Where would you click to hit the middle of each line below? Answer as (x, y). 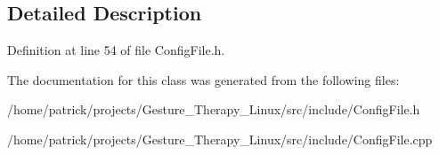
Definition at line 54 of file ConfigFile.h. (116, 50)
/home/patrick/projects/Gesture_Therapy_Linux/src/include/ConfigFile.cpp (220, 139)
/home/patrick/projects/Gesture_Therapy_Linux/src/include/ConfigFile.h (214, 109)
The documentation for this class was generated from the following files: (203, 79)
